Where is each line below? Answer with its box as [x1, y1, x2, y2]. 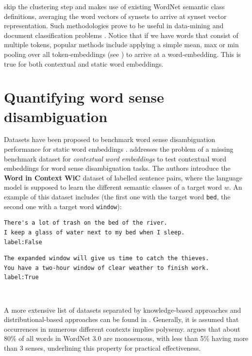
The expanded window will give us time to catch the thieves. [4, 255, 209, 262]
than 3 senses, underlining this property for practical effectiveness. [4, 342, 201, 353]
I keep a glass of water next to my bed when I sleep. [4, 229, 185, 236]
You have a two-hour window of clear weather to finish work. [4, 264, 209, 271]
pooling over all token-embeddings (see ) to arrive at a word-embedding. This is [4, 49, 241, 59]
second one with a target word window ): [4, 201, 122, 211]
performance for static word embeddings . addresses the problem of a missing [4, 144, 234, 154]
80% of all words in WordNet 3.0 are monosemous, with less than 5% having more [4, 333, 249, 343]
